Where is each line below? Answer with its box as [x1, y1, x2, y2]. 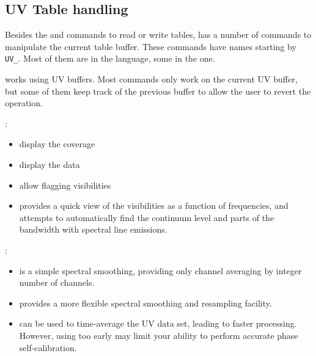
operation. [5, 96, 43, 109]
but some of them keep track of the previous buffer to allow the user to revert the [5, 84, 311, 97]
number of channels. [19, 276, 95, 289]
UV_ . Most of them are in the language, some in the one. [5, 52, 215, 65]
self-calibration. [19, 341, 77, 354]
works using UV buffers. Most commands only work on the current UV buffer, [5, 73, 298, 85]
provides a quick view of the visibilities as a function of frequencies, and [19, 199, 288, 212]
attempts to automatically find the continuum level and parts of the [19, 211, 274, 223]
